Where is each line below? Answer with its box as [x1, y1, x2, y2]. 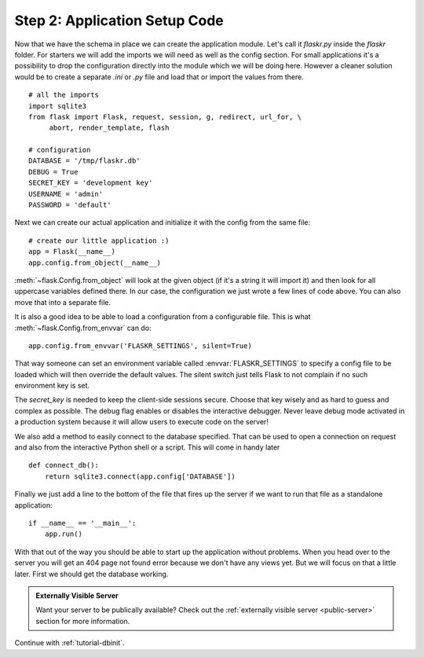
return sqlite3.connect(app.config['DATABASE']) [44, 472, 236, 481]
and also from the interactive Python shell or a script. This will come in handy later [14, 442, 280, 452]
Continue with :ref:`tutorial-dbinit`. [14, 638, 125, 648]
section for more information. [35, 616, 130, 626]
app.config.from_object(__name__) [28, 258, 161, 267]
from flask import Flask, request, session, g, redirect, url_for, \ [28, 112, 302, 121]
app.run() [44, 530, 82, 538]
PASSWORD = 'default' [28, 200, 111, 210]
